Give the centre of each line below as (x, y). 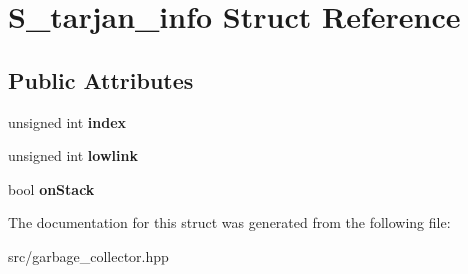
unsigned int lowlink (73, 155)
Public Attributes (101, 79)
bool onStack (51, 188)
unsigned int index (67, 121)
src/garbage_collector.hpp (88, 255)
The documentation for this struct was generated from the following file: (229, 222)
